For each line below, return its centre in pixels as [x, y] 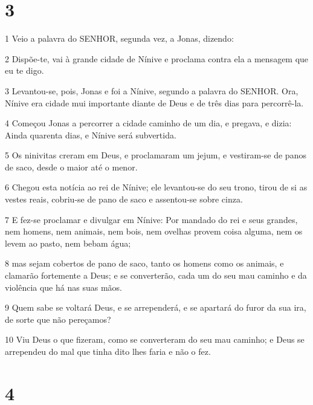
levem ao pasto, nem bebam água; [68, 243]
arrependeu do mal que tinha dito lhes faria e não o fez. [108, 351]
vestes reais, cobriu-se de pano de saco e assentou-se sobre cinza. [124, 199]
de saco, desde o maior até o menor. [71, 167]
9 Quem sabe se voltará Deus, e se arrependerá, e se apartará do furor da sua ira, [156, 307]
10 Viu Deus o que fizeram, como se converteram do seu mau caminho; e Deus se [155, 339]
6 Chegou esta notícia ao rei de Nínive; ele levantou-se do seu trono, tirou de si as [156, 187]
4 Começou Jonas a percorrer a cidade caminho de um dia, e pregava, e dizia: [148, 123]
